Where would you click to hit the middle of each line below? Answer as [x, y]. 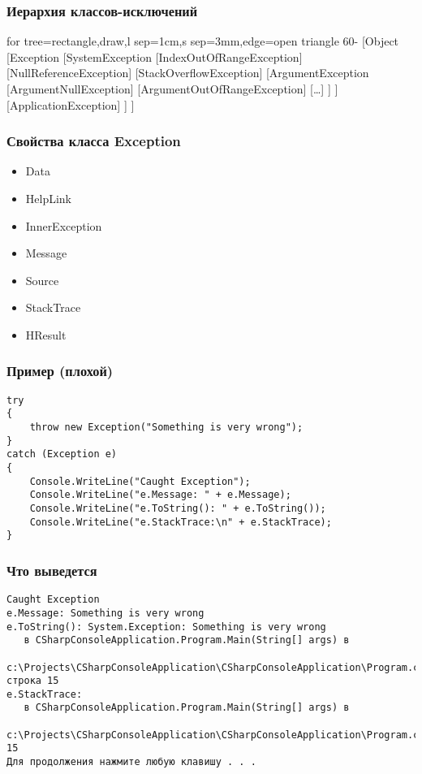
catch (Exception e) [62, 454]
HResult [46, 334]
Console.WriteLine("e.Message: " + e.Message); [160, 495]
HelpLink [49, 198]
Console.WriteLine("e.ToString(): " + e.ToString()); [178, 509]
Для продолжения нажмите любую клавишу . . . [131, 762]
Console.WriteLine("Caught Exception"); [140, 481]
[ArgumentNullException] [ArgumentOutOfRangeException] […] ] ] [172, 89]
